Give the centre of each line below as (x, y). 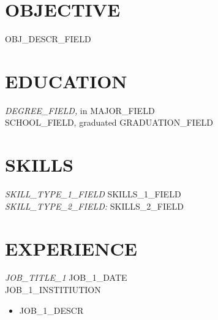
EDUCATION (66, 81)
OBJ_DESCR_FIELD (48, 39)
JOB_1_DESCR (51, 310)
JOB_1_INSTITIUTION (53, 290)
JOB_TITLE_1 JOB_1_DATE (66, 277)
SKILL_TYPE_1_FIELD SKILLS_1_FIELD (93, 194)
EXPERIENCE (71, 248)
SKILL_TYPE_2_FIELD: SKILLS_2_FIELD (94, 206)
